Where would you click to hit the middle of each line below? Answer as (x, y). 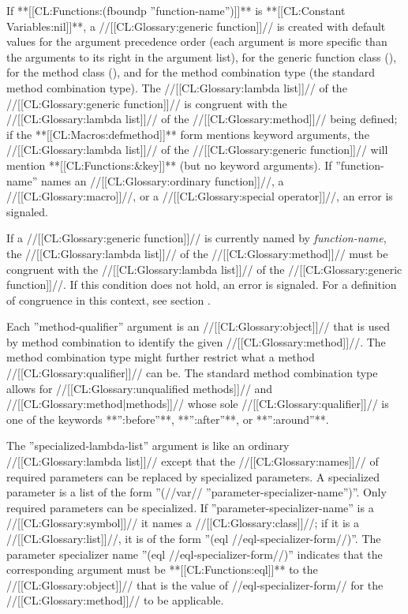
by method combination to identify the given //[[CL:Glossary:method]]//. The (196, 341)
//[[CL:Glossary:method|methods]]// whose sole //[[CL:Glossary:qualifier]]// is (198, 404)
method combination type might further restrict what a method (161, 357)
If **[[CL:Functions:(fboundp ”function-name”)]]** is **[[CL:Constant (176, 10)
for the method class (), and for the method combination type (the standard (191, 72)
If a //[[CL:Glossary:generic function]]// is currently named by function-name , (197, 238)
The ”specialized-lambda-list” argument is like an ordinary (148, 446)
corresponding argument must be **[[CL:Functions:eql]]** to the (162, 569)
